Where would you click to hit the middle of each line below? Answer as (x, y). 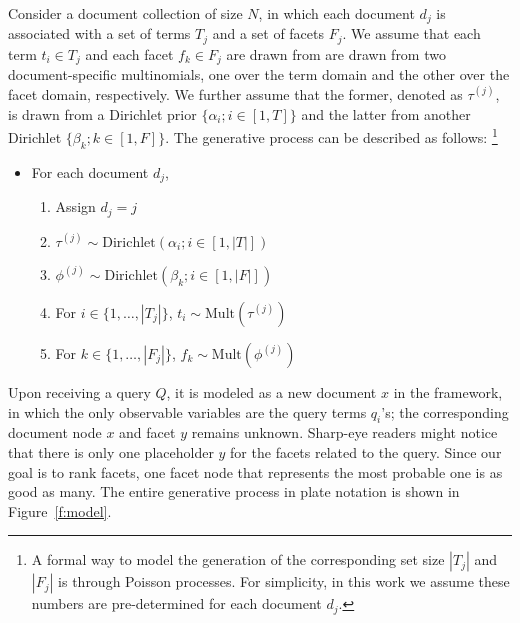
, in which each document (336, 13)
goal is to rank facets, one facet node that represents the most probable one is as (255, 471)
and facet (147, 432)
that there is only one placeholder (111, 451)
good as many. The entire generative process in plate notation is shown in (234, 491)
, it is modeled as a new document (271, 391)
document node (55, 432)
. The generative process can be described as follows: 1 (331, 135)
